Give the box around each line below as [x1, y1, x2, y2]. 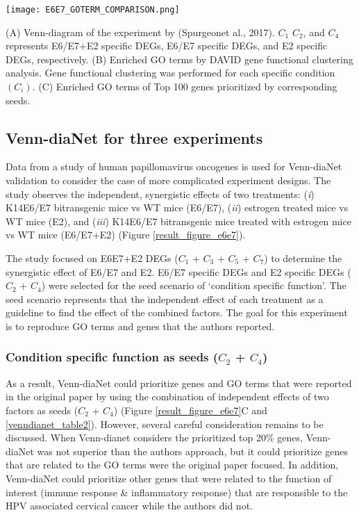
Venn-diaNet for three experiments [6, 126, 263, 148]
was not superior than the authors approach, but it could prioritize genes [37, 443, 348, 458]
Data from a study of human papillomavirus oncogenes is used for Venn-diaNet [6, 159, 342, 174]
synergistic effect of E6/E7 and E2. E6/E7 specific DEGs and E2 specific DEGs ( [6, 264, 351, 279]
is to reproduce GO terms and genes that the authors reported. [6, 318, 275, 333]
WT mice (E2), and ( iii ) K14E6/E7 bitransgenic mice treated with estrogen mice [6, 213, 351, 228]
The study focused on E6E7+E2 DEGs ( [6, 250, 178, 265]
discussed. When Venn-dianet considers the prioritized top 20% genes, [6, 430, 303, 445]
